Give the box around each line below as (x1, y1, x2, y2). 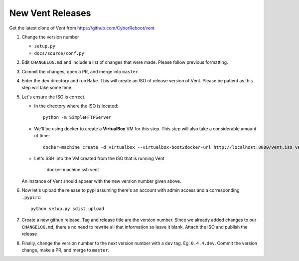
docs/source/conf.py (34, 50, 85, 56)
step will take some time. (21, 85, 73, 91)
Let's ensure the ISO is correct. (21, 94, 86, 100)
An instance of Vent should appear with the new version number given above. (21, 178, 181, 184)
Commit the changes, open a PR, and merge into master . (21, 68, 140, 74)
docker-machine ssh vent (46, 167, 99, 173)
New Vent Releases (9, 7, 91, 18)
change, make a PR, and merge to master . (21, 247, 110, 253)
